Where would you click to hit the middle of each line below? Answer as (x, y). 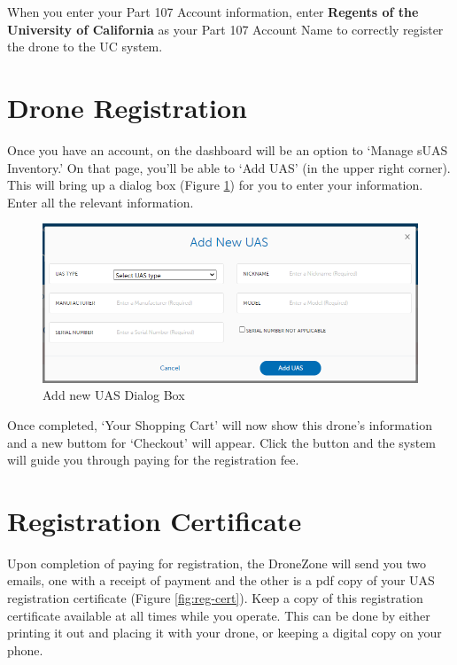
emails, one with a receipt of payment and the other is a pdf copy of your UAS (221, 580)
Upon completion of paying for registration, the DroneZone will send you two (217, 563)
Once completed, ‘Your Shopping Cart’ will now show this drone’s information (220, 424)
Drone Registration (127, 107)
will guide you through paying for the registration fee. (153, 460)
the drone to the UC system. (85, 47)
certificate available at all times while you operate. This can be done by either (219, 615)
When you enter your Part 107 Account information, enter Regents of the (213, 12)
